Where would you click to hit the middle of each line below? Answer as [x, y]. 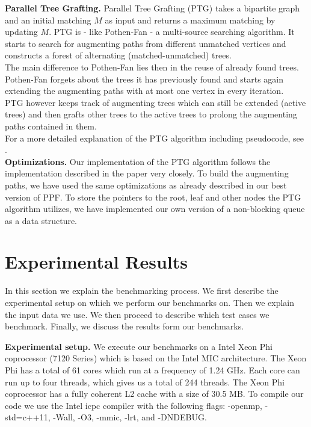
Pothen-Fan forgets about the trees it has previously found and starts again [144, 79]
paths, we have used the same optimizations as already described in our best [146, 185]
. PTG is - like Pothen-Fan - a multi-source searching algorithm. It [172, 32]
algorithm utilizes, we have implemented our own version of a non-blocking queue [155, 209]
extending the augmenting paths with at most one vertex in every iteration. [144, 91]
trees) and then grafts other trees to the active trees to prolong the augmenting [151, 114]
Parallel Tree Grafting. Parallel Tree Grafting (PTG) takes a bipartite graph [152, 8]
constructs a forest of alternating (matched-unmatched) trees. [118, 55]
